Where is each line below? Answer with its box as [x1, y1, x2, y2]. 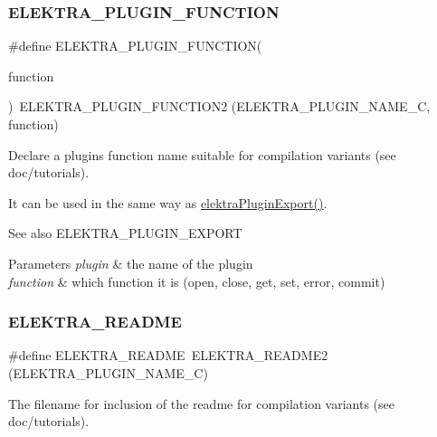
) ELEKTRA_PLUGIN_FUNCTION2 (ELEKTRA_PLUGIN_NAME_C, [8, 97, 431, 116]
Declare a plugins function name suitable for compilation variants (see [8, 145, 396, 164]
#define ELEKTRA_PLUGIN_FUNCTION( [8, 36, 262, 55]
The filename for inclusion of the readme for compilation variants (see [8, 394, 394, 413]
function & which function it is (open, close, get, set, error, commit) [8, 271, 385, 290]
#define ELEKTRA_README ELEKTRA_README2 [8, 346, 328, 365]
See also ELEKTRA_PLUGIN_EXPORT [8, 223, 242, 242]
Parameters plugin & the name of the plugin [8, 253, 253, 272]
